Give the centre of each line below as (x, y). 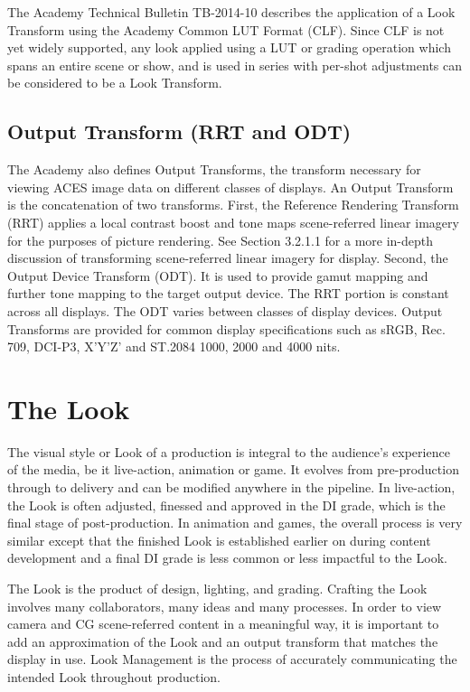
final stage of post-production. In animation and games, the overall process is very (235, 523)
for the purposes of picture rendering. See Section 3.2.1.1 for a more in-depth (221, 240)
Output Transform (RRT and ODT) (179, 131)
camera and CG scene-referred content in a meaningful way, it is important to (223, 624)
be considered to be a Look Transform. (115, 83)
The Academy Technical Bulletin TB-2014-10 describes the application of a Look (231, 12)
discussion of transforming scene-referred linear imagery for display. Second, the (228, 258)
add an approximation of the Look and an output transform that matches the (223, 641)
